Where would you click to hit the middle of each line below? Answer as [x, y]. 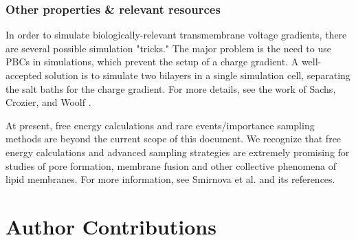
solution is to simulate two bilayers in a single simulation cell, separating [198, 75]
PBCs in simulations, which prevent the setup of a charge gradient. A [152, 62]
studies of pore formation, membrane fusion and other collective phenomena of [171, 165]
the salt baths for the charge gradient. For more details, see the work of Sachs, [171, 88]
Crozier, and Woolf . [48, 102]
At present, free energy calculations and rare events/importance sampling [160, 125]
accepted [24, 75]
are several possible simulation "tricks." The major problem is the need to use [168, 48]
